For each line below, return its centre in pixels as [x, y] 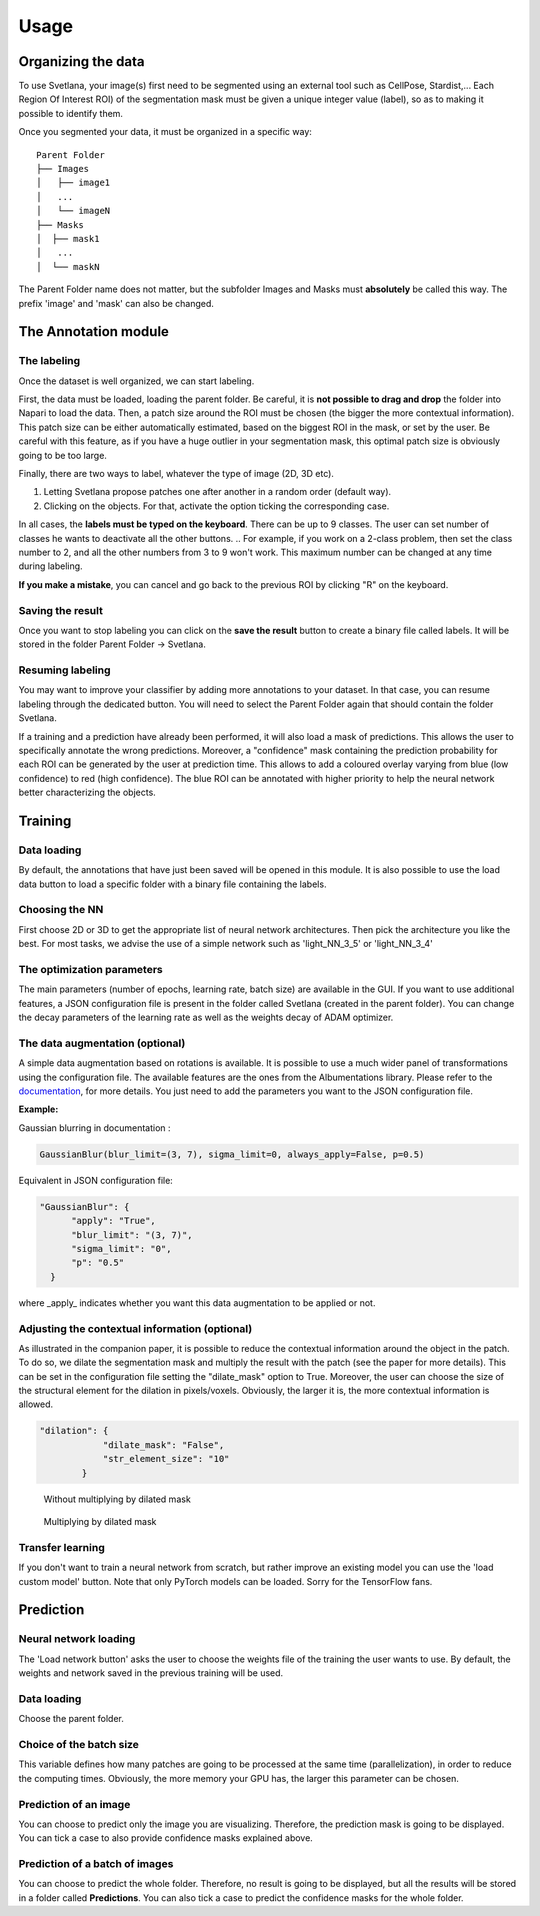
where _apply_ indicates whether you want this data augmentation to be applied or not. [197, 1302]
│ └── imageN [73, 211]
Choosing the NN [61, 910]
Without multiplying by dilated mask [117, 1499]
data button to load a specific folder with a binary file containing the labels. [172, 884]
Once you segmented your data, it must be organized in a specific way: [165, 132]
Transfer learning [61, 1547]
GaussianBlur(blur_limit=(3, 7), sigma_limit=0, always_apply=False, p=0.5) [232, 1154]
